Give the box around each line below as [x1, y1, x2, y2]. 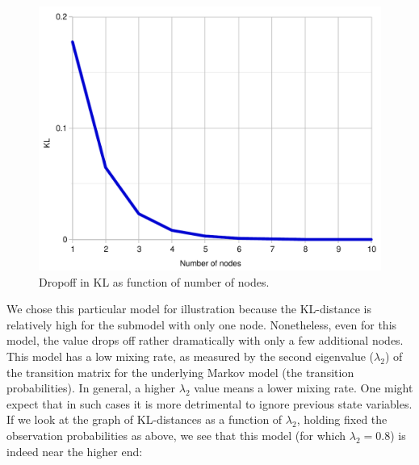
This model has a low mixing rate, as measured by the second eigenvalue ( [6, 348, 375, 365]
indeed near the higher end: [6, 442, 143, 459]
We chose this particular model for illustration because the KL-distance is [6, 300, 371, 317]
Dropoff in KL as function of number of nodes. [39, 273, 270, 290]
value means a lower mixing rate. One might [194, 379, 413, 396]
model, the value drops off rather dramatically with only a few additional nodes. [6, 332, 404, 349]
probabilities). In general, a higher [6, 379, 176, 396]
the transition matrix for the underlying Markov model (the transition [6, 363, 354, 380]
